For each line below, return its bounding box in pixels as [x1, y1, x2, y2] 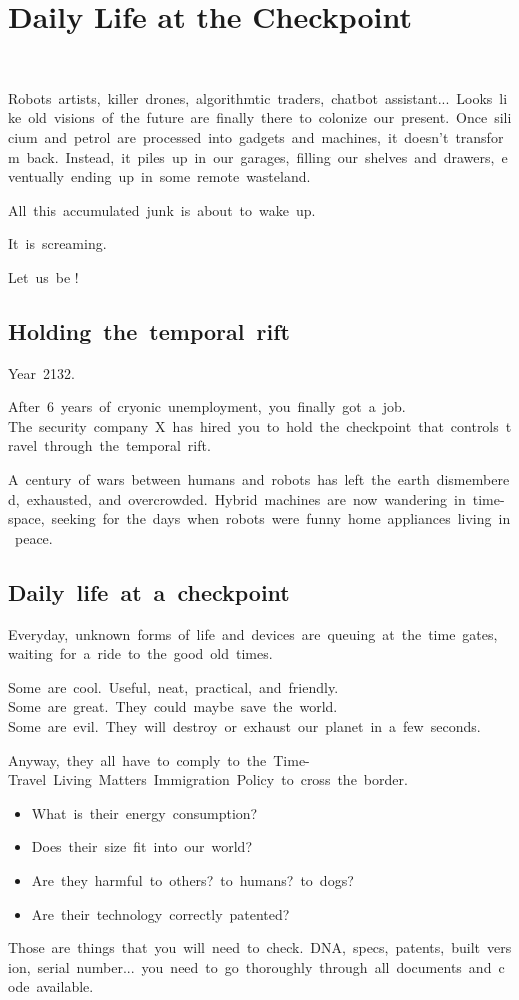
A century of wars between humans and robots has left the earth [8, 469, 430, 490]
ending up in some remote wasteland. [71, 166, 311, 187]
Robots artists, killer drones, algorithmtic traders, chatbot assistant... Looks [8, 87, 493, 108]
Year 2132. [8, 362, 75, 383]
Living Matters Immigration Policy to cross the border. [53, 769, 408, 790]
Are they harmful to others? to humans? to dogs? [31, 869, 354, 890]
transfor [455, 126, 504, 147]
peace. [14, 527, 53, 548]
